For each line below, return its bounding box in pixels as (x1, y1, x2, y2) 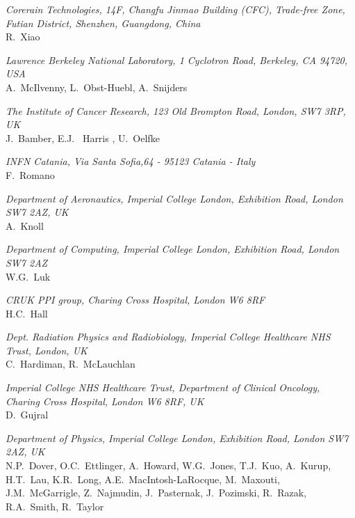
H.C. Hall (6, 306, 48, 320)
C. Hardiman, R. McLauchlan (6, 356, 135, 371)
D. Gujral (6, 407, 49, 422)
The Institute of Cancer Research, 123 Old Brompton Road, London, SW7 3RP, (6, 103, 346, 118)
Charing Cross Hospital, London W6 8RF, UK (6, 393, 204, 408)
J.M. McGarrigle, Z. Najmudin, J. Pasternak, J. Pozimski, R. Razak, (6, 485, 307, 500)
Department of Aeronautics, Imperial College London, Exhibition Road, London (6, 191, 343, 205)
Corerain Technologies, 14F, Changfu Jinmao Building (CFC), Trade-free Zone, (6, 2, 345, 16)
